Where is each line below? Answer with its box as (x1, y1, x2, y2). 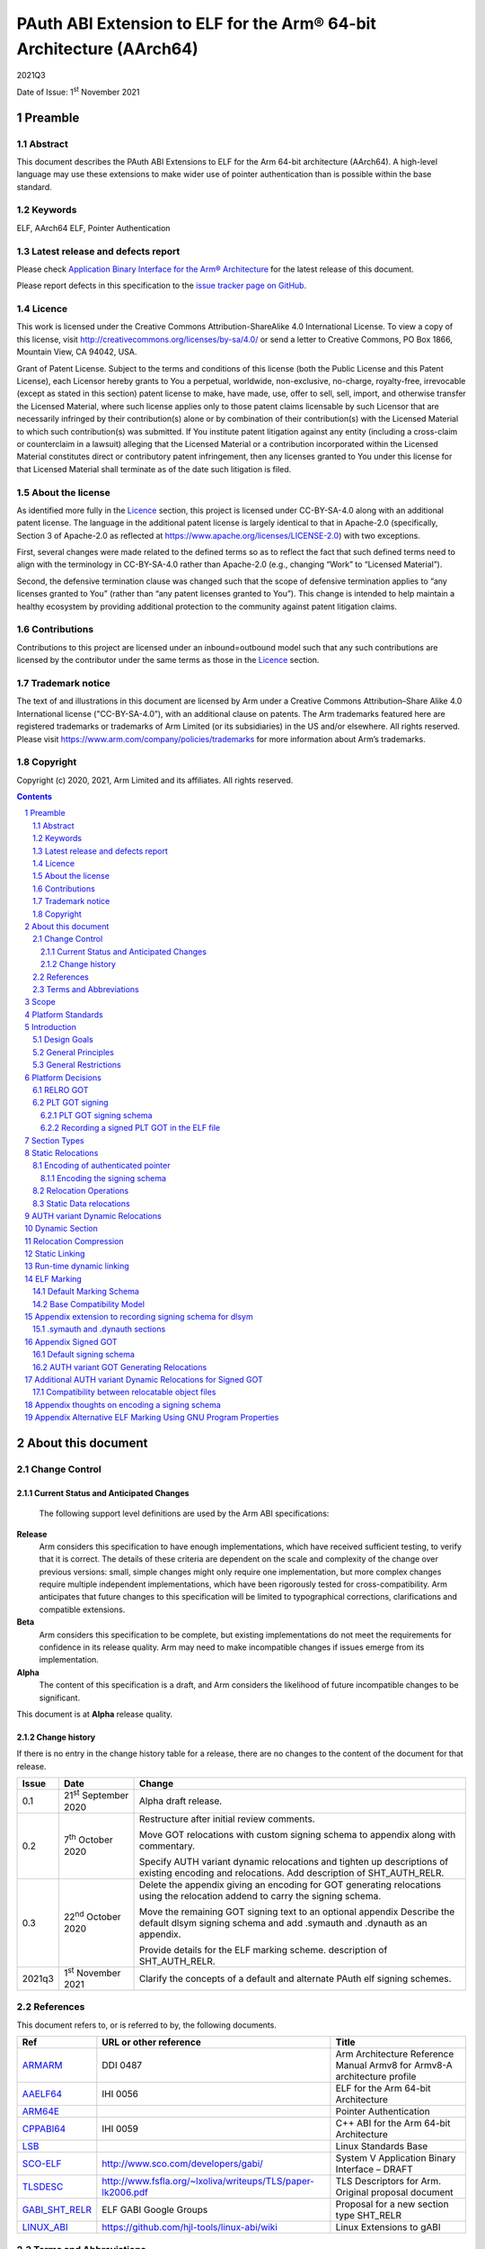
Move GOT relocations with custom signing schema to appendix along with (139, 1828, 456, 1841)
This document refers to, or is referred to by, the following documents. (16, 2020, 278, 2030)
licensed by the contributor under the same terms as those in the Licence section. (16, 655, 320, 666)
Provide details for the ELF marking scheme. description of (139, 1943, 388, 1956)
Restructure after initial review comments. (139, 1813, 315, 1825)
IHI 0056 (101, 2087, 139, 2100)
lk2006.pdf (101, 2186, 148, 2199)
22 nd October (64, 1909, 121, 1923)
